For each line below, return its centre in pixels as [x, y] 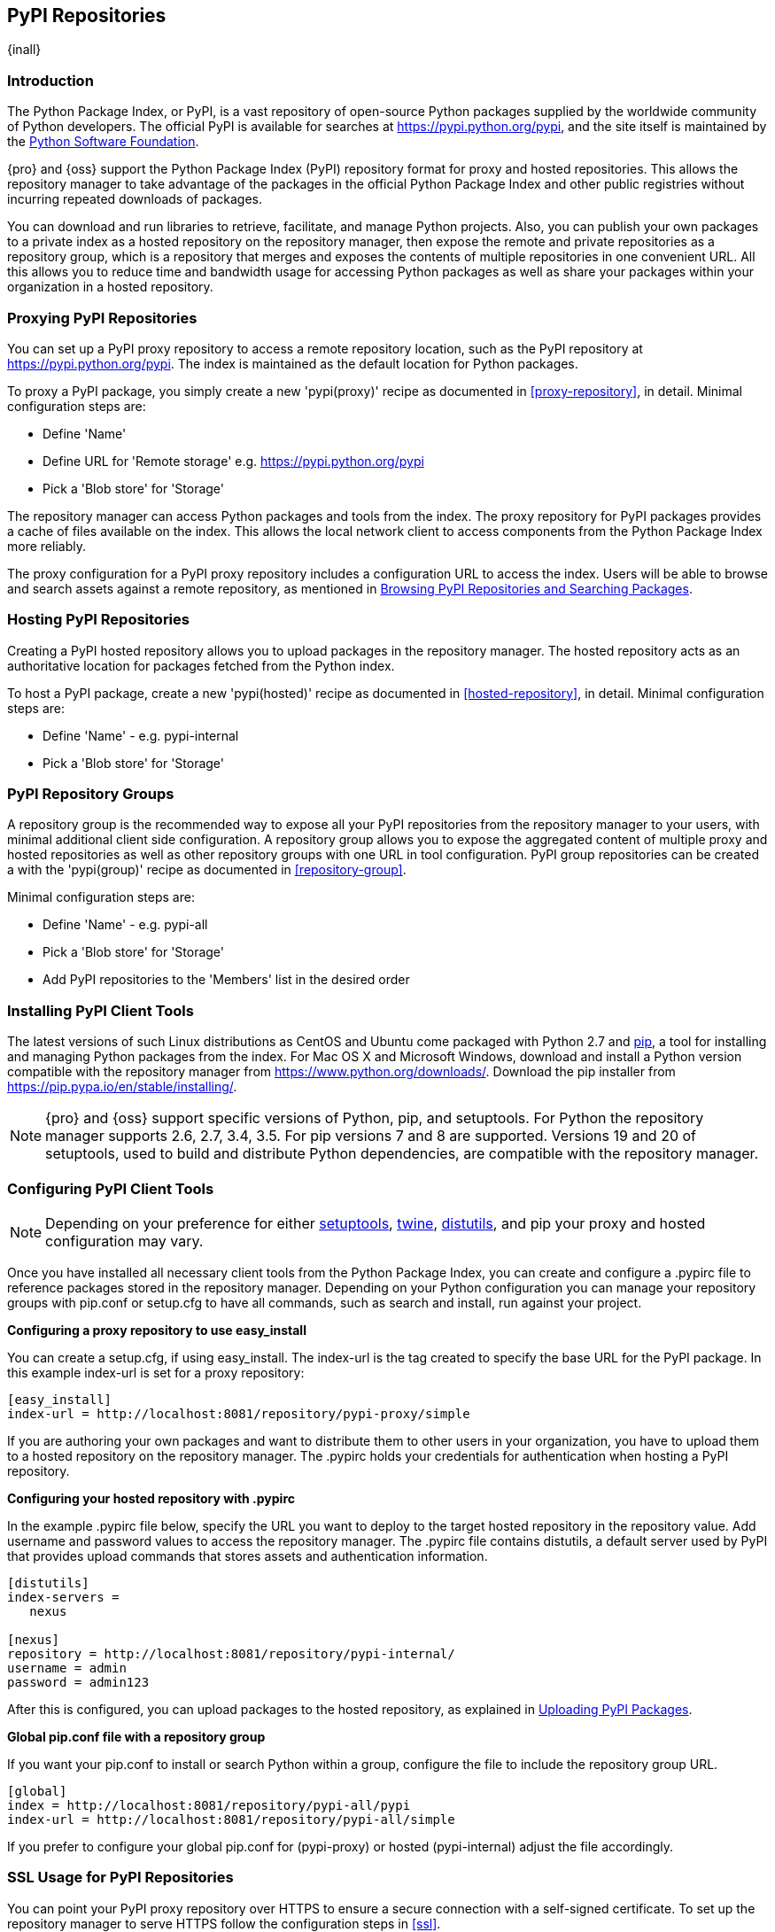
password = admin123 [78, 1682]
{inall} [24, 50]
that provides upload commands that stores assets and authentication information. [248, 1556]
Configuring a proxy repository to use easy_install [157, 1330]
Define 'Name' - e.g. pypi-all [125, 925]
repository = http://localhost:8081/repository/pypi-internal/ [231, 1653]
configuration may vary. [124, 1241]
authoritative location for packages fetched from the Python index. [201, 665]
